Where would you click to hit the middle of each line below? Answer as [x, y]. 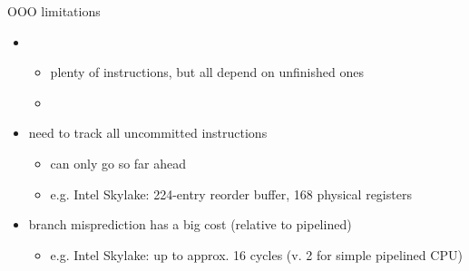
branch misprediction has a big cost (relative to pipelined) [190, 224]
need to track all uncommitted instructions [148, 133]
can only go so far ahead [118, 163]
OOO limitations [54, 11]
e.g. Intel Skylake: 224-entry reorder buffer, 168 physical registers [231, 194]
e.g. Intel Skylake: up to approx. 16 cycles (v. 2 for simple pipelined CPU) [256, 254]
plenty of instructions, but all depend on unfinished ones [207, 72]
